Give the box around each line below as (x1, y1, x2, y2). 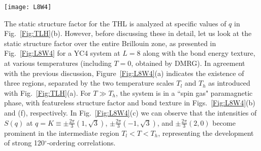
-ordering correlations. (47, 137, 116, 148)
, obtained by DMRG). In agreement (131, 58, 245, 68)
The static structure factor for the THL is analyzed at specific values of (4, 18, 226, 28)
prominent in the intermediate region (4, 127, 119, 138)
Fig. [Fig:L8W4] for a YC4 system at (4, 48, 120, 58)
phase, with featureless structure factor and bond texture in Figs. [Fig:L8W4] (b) (4, 97, 255, 108)
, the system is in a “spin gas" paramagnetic (116, 87, 253, 98)
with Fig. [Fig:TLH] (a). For (4, 87, 91, 98)
